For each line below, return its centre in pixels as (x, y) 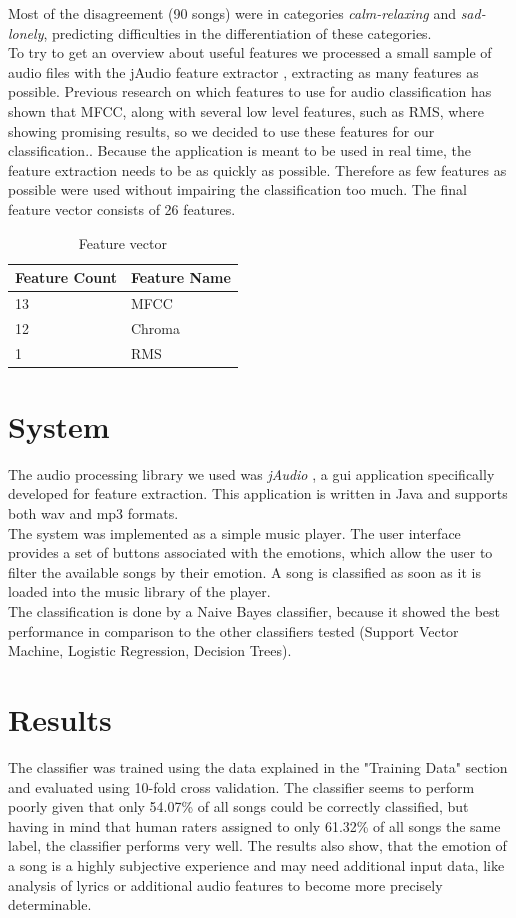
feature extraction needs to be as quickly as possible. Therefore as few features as (257, 169)
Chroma (155, 327)
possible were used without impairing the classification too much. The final (237, 189)
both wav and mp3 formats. (93, 513)
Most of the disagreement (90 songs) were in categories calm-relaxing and (232, 13)
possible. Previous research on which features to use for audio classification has (250, 91)
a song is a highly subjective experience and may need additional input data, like (256, 864)
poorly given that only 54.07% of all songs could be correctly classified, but (238, 806)
